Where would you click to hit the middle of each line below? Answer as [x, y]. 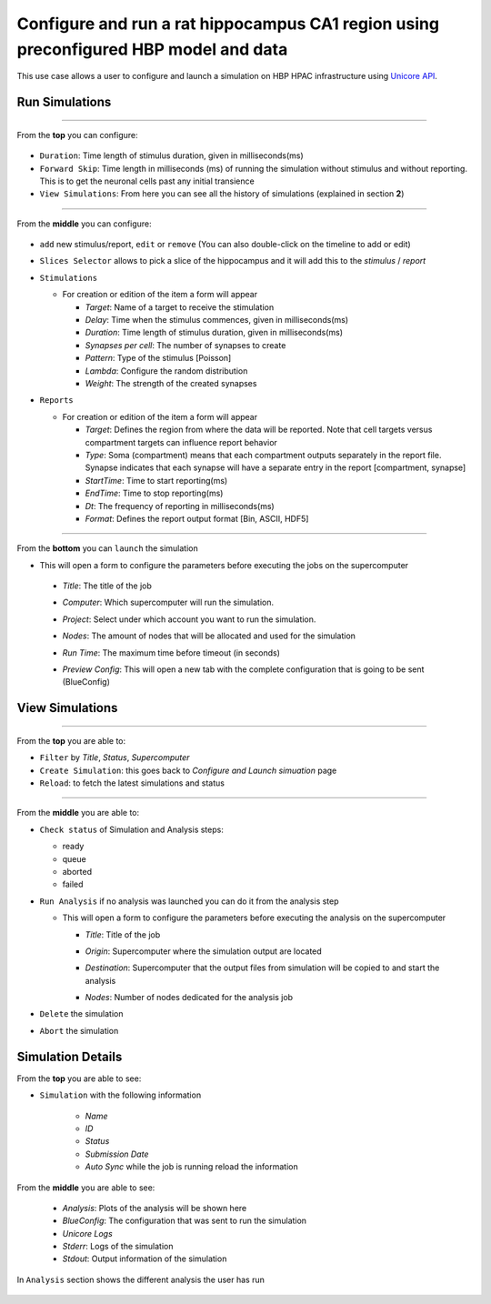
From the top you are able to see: [79, 1078]
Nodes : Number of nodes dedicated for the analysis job [189, 998]
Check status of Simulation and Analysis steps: [132, 829]
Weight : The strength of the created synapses [171, 383]
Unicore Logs [87, 1233]
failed [73, 884]
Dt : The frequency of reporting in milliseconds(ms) [180, 506]
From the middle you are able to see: [86, 1188]
